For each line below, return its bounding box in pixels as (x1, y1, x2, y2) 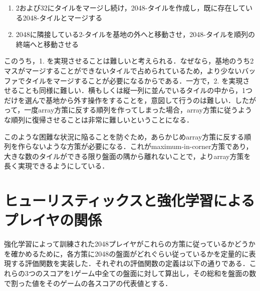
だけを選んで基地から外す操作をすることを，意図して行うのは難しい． (4, 94, 235, 105)
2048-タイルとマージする (23, 12, 103, 22)
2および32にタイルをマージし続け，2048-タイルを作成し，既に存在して (16, 2, 246, 12)
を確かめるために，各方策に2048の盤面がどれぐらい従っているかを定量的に (4, 248, 249, 258)
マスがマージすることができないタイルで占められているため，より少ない (4, 65, 242, 75)
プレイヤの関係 (4, 209, 102, 230)
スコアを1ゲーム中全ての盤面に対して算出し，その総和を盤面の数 (42, 268, 256, 278)
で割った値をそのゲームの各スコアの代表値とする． (4, 277, 172, 288)
